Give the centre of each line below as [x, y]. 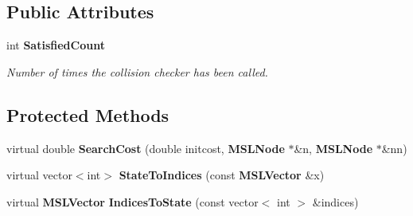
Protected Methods [88, 114]
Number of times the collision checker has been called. [137, 71]
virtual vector [39, 175]
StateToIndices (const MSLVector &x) [222, 175]
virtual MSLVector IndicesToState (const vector [132, 201]
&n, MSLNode [333, 148]
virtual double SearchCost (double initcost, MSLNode [146, 148]
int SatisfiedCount [56, 45]
